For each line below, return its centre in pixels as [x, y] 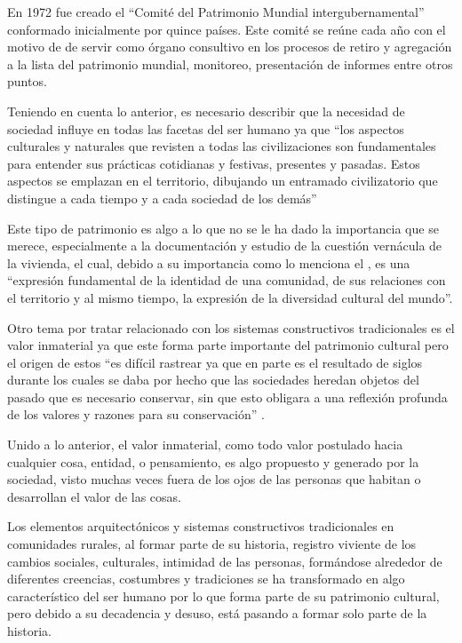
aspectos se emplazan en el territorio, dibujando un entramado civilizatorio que [223, 181]
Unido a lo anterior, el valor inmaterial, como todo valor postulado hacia [205, 445]
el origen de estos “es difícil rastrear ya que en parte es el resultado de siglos [215, 362]
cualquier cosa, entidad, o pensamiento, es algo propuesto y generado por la [213, 461]
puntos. [27, 81]
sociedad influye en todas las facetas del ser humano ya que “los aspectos [206, 128]
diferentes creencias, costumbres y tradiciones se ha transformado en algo [206, 579]
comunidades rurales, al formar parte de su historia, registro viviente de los [212, 544]
